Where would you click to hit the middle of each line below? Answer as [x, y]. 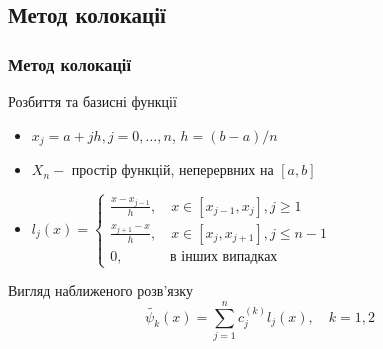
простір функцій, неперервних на [172, 169]
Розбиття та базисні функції [92, 101]
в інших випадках [224, 256]
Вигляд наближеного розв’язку [100, 290]
